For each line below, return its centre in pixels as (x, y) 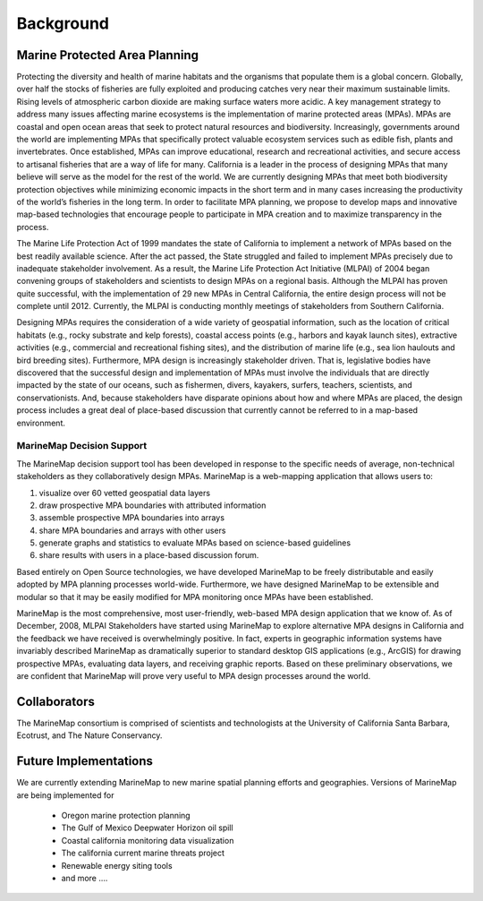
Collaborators (56, 702)
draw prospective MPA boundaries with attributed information (153, 505)
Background (63, 23)
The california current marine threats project (143, 853)
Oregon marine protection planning (126, 815)
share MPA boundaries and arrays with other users (132, 530)
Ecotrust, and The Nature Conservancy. (89, 735)
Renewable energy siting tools (117, 865)
